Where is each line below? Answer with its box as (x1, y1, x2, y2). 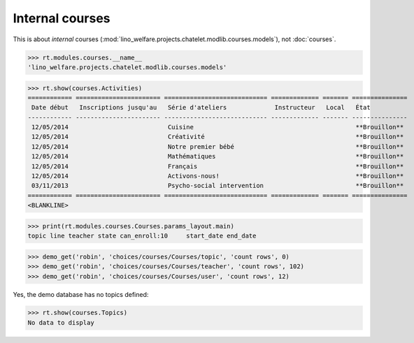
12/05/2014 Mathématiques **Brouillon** (31, 152, 404, 161)
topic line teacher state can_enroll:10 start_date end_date (27, 232, 257, 240)
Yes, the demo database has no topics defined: (13, 290, 149, 298)
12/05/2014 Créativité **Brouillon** (31, 133, 404, 141)
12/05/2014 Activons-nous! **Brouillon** (31, 172, 404, 180)
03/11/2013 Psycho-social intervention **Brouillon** (31, 182, 404, 190)
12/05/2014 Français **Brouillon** (31, 162, 404, 170)
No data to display (27, 319, 94, 326)
